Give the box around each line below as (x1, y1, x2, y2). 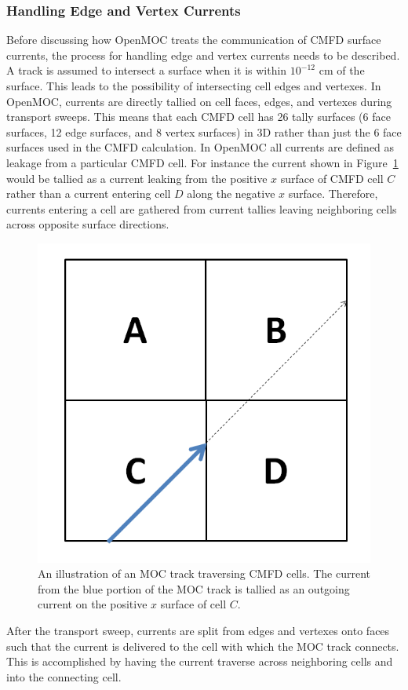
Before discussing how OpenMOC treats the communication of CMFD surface (6, 31, 381, 48)
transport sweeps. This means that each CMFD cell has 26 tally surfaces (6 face (6, 108, 391, 125)
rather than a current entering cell (6, 185, 171, 202)
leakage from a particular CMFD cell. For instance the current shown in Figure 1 (6, 154, 399, 170)
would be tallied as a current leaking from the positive (6, 170, 268, 186)
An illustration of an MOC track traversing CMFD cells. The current (38, 565, 371, 582)
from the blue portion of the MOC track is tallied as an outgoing (38, 580, 350, 597)
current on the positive (38, 596, 148, 612)
